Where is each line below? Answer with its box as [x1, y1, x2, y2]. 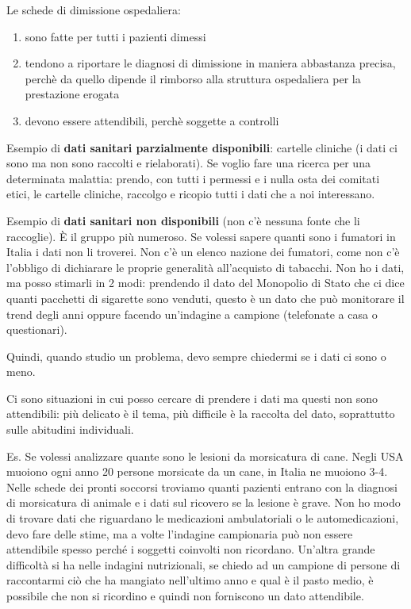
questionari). [6, 321, 67, 338]
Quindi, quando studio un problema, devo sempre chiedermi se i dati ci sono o [6, 347, 386, 364]
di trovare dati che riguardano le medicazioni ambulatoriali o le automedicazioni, [6, 510, 399, 527]
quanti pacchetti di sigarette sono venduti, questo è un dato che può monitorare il [6, 289, 405, 306]
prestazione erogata [25, 86, 120, 102]
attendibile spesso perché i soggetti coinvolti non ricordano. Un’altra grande [6, 541, 375, 557]
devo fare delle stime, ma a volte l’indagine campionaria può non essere [6, 525, 353, 542]
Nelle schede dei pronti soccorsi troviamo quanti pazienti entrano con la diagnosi [6, 478, 398, 495]
